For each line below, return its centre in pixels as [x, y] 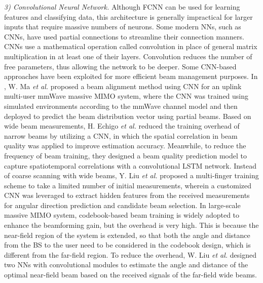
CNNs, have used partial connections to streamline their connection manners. [124, 36]
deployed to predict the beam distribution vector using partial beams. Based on [128, 116]
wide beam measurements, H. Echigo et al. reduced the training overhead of [122, 126]
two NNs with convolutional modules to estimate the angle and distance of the [126, 265]
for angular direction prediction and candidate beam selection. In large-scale [122, 205]
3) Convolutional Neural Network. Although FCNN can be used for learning [122, 7]
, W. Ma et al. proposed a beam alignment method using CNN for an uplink [123, 86]
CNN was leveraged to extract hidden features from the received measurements [127, 195]
